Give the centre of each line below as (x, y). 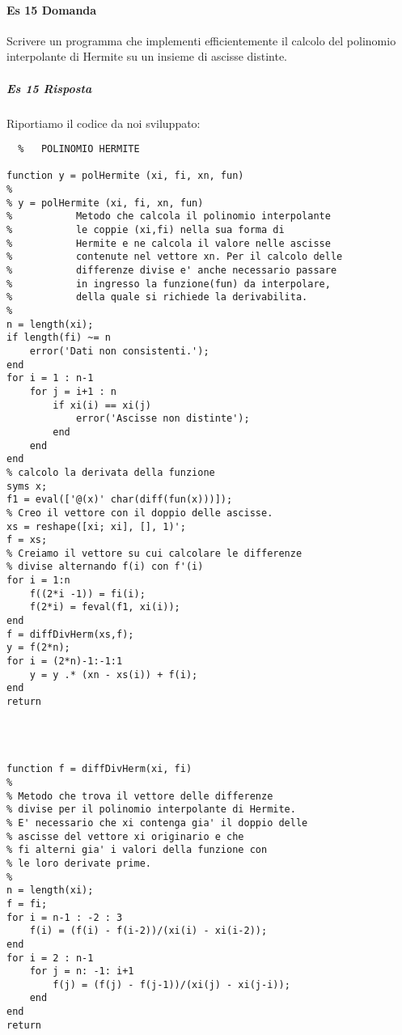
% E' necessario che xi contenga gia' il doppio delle (157, 823)
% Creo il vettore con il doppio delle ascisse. (140, 513)
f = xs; (27, 540)
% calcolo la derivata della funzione (111, 472)
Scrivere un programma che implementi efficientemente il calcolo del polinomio (201, 40)
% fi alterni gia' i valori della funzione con (137, 850)
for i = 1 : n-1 (50, 378)
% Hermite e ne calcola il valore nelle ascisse (169, 243)
